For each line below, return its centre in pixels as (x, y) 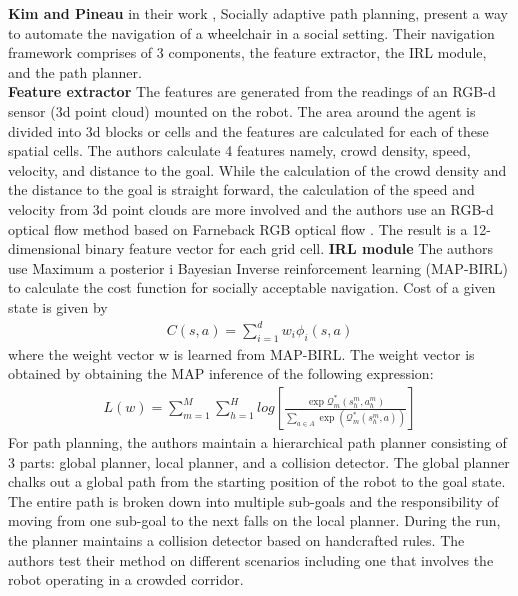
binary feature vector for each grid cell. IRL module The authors (289, 248)
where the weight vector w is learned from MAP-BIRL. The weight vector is (241, 353)
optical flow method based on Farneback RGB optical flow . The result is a (238, 228)
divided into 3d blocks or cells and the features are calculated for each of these (248, 130)
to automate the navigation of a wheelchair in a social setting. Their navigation (251, 32)
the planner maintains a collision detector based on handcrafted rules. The (236, 540)
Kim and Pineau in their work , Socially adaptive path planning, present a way (258, 13)
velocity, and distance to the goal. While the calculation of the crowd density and (257, 169)
